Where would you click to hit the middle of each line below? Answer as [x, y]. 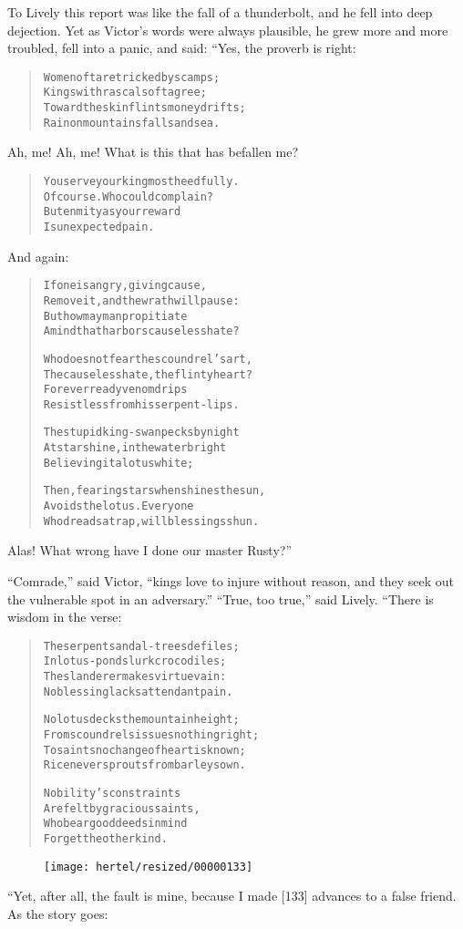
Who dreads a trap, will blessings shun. [151, 521]
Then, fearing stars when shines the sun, [154, 491]
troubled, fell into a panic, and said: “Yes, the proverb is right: [182, 48]
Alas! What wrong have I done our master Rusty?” [150, 550]
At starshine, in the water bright [135, 448]
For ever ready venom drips [115, 390]
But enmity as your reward [112, 212]
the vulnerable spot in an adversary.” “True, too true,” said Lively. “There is [221, 599]
